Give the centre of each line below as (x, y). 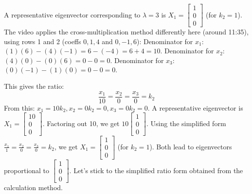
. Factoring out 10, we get (81, 123)
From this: (19, 107)
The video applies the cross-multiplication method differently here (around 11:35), (126, 32)
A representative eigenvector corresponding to (72, 14)
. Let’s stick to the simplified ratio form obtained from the (156, 170)
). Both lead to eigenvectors (191, 146)
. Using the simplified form (186, 123)
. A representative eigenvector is (195, 107)
